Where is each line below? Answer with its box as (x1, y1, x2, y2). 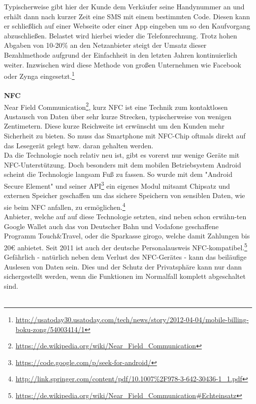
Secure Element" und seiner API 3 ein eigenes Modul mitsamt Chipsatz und (4, 179, 230, 191)
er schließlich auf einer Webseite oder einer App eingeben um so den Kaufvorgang (4, 21, 251, 31)
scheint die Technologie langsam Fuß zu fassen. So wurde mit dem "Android (4, 169, 232, 179)
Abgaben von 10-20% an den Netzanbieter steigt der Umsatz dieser (4, 40, 207, 50)
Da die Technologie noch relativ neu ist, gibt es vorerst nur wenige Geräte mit (4, 150, 240, 160)
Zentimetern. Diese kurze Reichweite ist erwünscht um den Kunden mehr (4, 121, 224, 131)
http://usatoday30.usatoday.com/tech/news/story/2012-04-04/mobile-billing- (15, 314, 249, 325)
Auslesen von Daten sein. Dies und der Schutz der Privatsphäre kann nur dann (4, 261, 242, 271)
